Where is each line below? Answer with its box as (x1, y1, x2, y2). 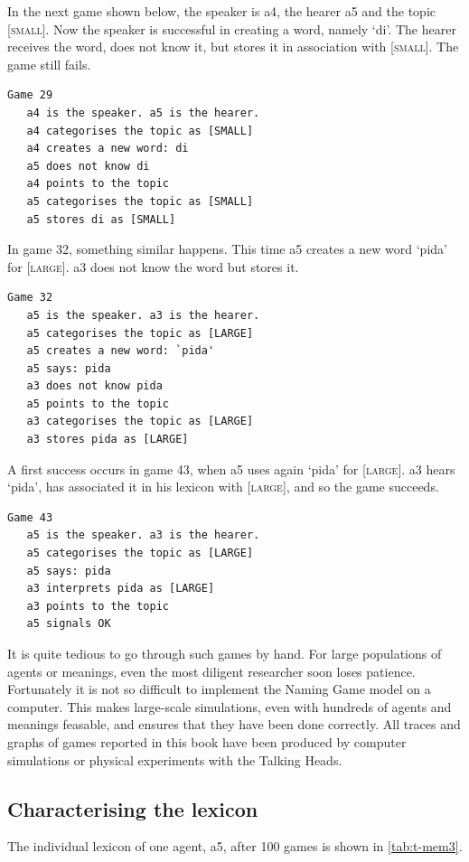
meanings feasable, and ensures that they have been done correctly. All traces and (7, 715, 461, 734)
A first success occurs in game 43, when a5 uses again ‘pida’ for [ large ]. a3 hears (7, 459, 455, 478)
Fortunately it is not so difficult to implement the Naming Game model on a (7, 679, 431, 698)
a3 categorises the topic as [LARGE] (26, 415, 254, 428)
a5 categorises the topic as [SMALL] (26, 194, 254, 208)
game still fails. (7, 54, 91, 73)
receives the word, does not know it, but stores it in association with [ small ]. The (7, 37, 459, 56)
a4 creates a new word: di (26, 142, 189, 155)
